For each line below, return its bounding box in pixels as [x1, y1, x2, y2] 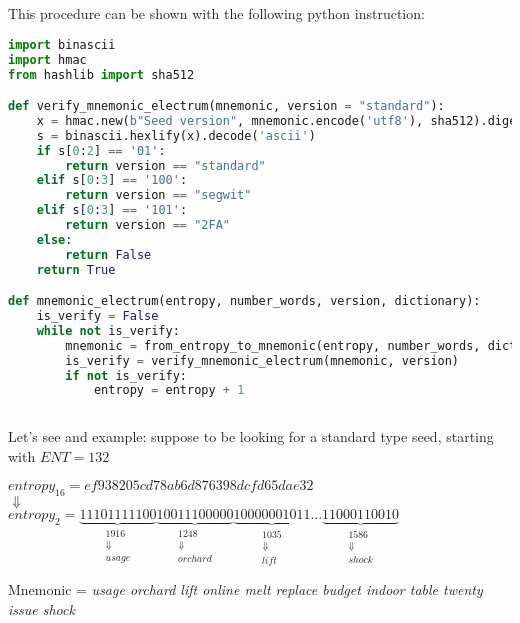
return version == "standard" [65, 158, 266, 173]
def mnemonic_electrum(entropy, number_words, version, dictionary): [8, 294, 481, 309]
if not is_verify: [65, 368, 188, 383]
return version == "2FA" [65, 218, 230, 233]
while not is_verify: [36, 323, 180, 338]
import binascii [8, 37, 116, 52]
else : [36, 232, 73, 247]
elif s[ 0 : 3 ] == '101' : [36, 203, 188, 218]
